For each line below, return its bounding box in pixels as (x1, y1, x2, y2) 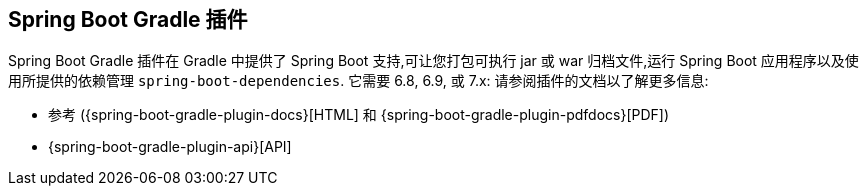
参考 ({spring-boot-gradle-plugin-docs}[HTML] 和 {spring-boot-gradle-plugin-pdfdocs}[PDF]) (48, 106, 670, 124)
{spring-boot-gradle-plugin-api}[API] (48, 138, 292, 156)
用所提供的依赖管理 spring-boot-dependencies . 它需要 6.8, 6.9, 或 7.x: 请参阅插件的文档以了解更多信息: (8, 72, 709, 90)
